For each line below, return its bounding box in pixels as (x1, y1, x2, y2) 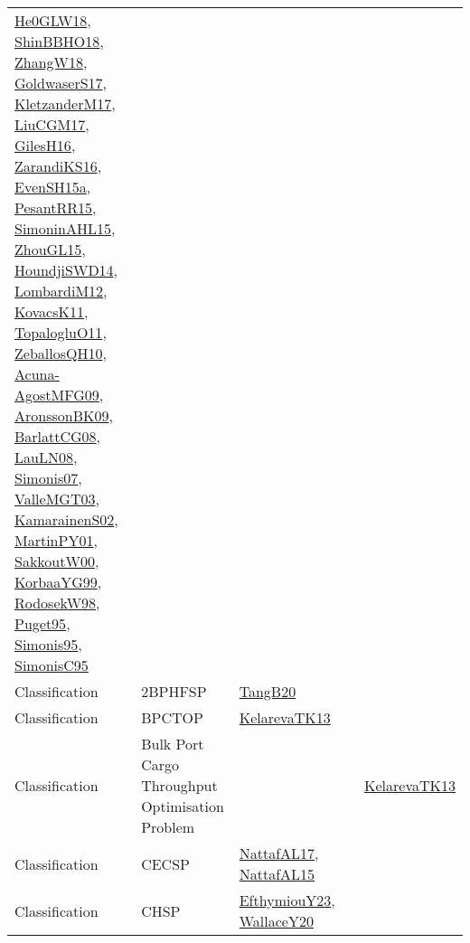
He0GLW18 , (14, 10, 91, 31)
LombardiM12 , (14, 280, 108, 301)
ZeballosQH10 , (14, 343, 107, 363)
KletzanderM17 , (14, 93, 116, 114)
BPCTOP (141, 707, 203, 728)
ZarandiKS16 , (14, 156, 102, 176)
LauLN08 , (14, 447, 78, 467)
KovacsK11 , (14, 301, 89, 322)
